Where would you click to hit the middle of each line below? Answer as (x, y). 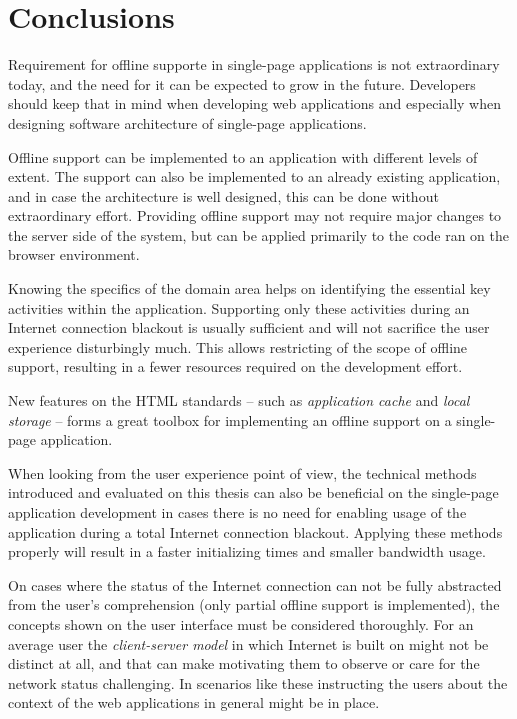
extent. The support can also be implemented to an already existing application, (254, 176)
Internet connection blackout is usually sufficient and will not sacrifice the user (249, 327)
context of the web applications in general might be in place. (194, 702)
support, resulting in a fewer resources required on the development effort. (235, 366)
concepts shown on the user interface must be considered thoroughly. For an (241, 623)
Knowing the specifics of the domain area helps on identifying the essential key (249, 288)
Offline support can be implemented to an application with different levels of (243, 156)
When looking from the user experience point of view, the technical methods (242, 472)
